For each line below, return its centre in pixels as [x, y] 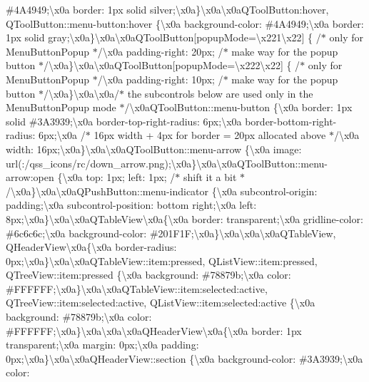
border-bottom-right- [291, 121]
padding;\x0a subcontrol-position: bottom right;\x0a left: [131, 205]
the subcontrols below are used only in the [220, 93]
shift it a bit [210, 177]
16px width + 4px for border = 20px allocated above [210, 135]
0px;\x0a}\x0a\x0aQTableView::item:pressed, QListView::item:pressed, [162, 260]
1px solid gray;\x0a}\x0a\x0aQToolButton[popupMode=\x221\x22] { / [163, 37]
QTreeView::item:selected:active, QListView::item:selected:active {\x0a [161, 303]
